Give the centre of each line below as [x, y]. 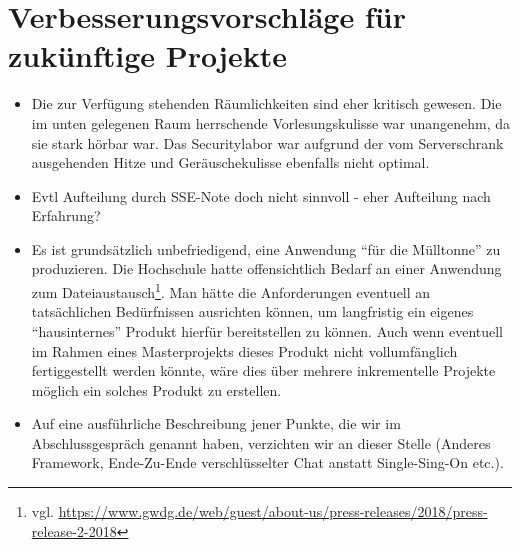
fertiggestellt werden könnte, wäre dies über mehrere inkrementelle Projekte [263, 370]
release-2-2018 [74, 530]
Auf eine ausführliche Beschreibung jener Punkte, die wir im [216, 423]
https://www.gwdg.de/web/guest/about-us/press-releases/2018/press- [273, 511]
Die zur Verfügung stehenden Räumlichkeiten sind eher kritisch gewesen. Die [266, 103]
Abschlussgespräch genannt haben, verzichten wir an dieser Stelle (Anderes [261, 442]
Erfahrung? [66, 215]
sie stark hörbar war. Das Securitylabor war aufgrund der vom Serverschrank [267, 142]
